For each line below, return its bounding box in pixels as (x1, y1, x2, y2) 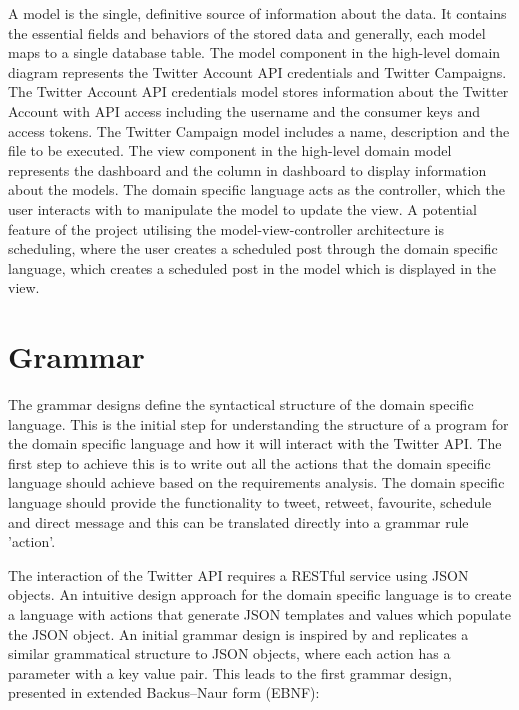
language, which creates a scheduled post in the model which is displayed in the (8, 257, 497, 278)
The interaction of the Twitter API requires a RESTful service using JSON (8, 564, 469, 585)
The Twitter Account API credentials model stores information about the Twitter (8, 81, 509, 102)
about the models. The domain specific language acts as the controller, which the (8, 179, 505, 200)
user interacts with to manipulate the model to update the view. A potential (8, 198, 477, 219)
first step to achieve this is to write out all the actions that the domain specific (8, 452, 491, 473)
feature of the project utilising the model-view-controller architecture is (8, 218, 444, 239)
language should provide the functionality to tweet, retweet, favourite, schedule (8, 492, 492, 512)
